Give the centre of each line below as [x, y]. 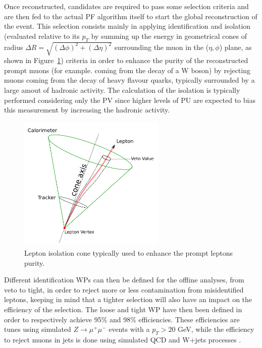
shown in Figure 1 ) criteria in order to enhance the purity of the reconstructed [126, 60]
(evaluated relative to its [42, 36]
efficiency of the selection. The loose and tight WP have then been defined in [123, 309]
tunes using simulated [38, 329]
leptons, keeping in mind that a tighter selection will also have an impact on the [128, 299]
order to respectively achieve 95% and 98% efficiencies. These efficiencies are [122, 319]
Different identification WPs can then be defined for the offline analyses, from [124, 280]
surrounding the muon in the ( [162, 47]
